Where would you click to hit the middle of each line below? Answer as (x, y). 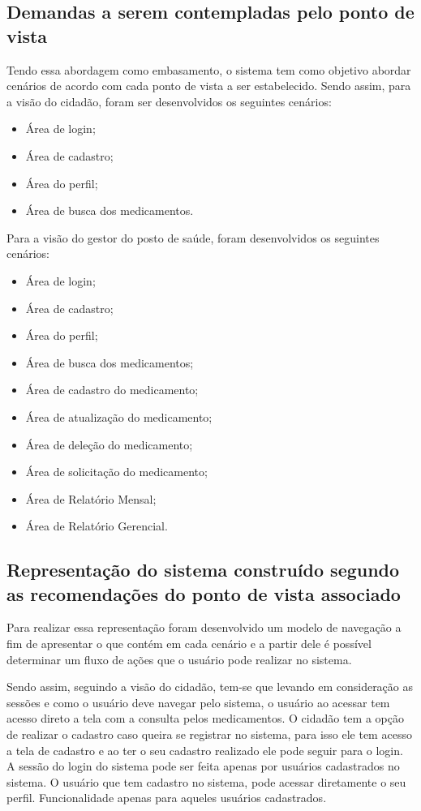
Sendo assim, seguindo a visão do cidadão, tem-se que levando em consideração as (210, 687)
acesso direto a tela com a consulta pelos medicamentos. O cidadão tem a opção (205, 718)
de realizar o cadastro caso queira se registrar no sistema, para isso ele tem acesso (209, 734)
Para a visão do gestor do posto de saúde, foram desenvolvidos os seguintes (193, 237)
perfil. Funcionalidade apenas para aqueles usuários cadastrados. (167, 798)
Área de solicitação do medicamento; (116, 472)
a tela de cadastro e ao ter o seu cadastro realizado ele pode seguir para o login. (205, 750)
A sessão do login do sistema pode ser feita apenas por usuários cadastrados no (203, 766)
